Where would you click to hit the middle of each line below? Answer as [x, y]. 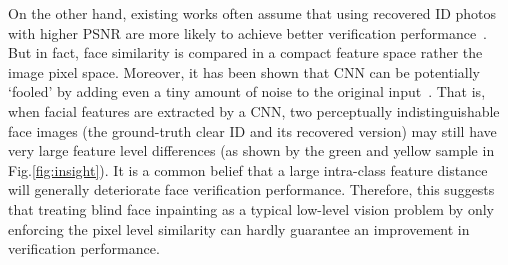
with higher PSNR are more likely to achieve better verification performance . [248, 32]
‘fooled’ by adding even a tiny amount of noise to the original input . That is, [247, 91]
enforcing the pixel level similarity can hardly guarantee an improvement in [239, 228]
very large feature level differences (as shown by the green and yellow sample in [251, 150]
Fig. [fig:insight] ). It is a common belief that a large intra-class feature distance [248, 169]
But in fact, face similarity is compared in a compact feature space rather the [245, 52]
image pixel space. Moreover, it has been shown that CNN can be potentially [244, 71]
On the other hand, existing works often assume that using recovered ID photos [252, 13]
